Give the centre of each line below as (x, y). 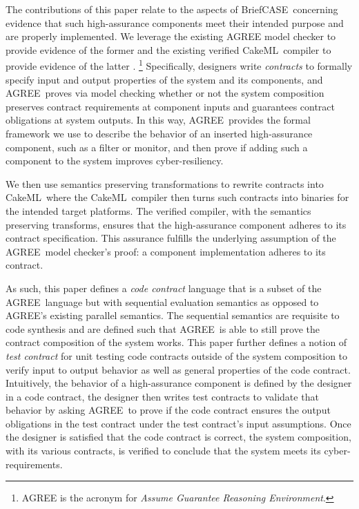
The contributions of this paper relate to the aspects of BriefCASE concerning (172, 9)
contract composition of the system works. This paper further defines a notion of (176, 342)
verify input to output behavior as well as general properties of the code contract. (178, 369)
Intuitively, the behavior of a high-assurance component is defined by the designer (179, 383)
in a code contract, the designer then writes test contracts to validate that (162, 396)
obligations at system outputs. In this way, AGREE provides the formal (158, 120)
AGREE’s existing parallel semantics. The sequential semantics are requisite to (173, 315)
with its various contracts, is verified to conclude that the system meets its (163, 451)
